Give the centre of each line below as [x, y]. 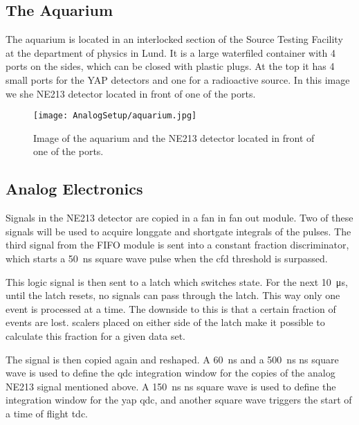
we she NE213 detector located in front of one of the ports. [131, 93]
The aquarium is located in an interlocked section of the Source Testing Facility [174, 39]
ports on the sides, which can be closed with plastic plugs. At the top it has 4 [170, 66]
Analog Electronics [74, 189]
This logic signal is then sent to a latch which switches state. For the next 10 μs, [177, 281]
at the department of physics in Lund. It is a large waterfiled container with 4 [171, 52]
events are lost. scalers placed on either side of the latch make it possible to [165, 322]
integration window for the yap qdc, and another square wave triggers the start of [179, 400]
